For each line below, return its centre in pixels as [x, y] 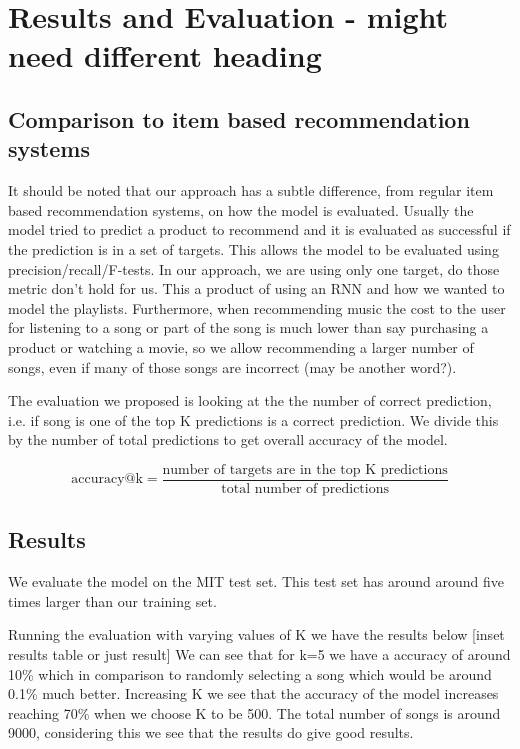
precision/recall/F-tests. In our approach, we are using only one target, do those [254, 268]
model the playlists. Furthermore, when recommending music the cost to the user [257, 307]
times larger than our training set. [112, 600]
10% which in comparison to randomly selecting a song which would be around [250, 673]
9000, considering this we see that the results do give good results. [211, 732]
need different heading [165, 55]
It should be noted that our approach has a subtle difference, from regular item [251, 190]
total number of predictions [305, 488]
